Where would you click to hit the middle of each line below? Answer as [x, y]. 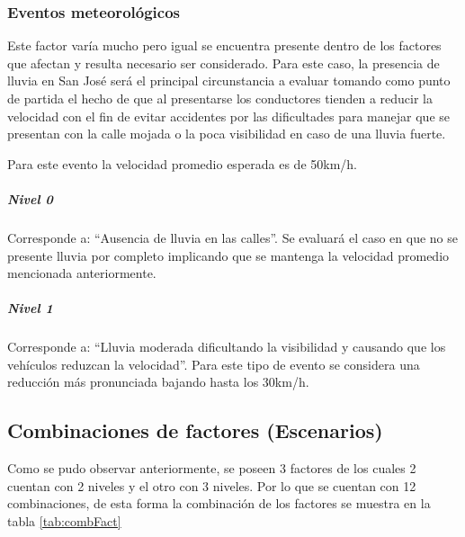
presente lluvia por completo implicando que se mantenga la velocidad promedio [228, 255]
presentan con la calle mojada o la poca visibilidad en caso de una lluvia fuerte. [227, 134]
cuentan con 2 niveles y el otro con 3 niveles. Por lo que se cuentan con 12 [212, 485]
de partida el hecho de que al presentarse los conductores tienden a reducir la [220, 98]
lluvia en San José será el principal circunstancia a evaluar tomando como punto [229, 81]
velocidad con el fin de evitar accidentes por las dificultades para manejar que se [228, 116]
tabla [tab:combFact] [64, 521]
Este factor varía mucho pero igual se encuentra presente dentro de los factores [224, 45]
